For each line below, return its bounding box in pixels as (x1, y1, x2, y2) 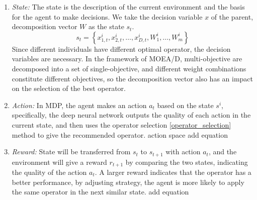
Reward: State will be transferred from (12, 146, 131, 157)
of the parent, (211, 11, 253, 22)
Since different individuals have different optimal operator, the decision (12, 43, 231, 54)
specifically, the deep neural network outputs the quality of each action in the (12, 110, 251, 120)
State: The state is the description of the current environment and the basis (12, 2, 245, 12)
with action (165, 146, 201, 157)
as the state (88, 21, 124, 32)
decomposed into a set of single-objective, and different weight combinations (12, 63, 246, 73)
